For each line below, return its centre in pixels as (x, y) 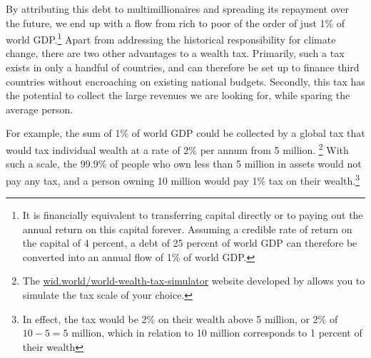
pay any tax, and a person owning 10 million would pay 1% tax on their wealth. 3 (183, 179)
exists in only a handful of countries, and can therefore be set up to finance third (183, 67)
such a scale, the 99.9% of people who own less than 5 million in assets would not (184, 164)
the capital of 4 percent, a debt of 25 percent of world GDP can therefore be (190, 243)
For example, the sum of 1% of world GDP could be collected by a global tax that (185, 133)
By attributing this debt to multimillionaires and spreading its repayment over (178, 9)
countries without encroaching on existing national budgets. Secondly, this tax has (185, 81)
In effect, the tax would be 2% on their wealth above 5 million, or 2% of (180, 318)
